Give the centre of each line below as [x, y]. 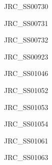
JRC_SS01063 [26, 157]
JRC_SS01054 [26, 124]
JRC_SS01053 [26, 107]
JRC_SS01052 [26, 90]
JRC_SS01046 [26, 73]
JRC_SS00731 [26, 23]
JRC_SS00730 [26, 6]
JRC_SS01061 [26, 140]
